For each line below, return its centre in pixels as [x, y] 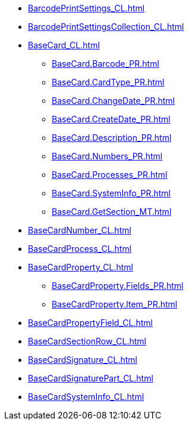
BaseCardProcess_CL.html [80, 249]
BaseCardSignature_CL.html [83, 360]
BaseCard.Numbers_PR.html [107, 156]
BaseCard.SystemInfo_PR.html [111, 193]
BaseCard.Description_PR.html [112, 138]
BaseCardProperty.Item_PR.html [115, 304]
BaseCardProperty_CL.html [81, 267]
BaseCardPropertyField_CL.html [90, 323]
